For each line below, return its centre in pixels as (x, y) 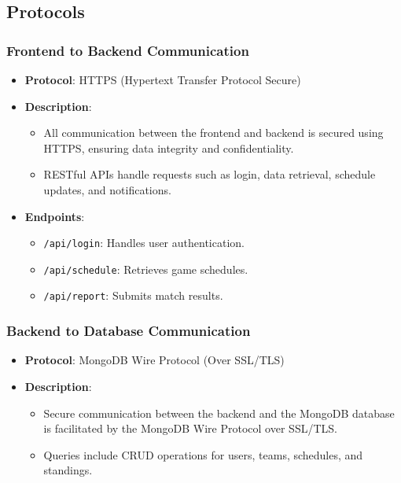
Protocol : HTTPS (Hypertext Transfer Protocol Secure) (163, 79)
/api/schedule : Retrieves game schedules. (146, 269)
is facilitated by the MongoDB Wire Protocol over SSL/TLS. (190, 428)
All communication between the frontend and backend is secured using (213, 133)
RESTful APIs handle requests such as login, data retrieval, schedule (210, 174)
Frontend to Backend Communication (128, 50)
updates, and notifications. (107, 189)
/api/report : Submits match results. (133, 295)
